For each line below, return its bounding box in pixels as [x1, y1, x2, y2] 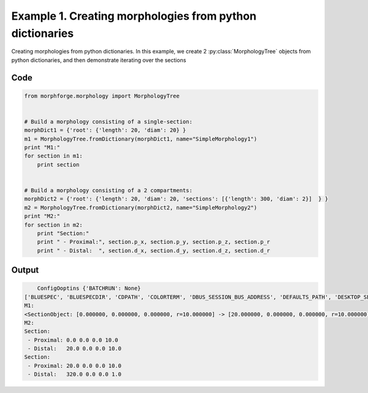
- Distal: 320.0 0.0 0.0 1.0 [28, 371, 122, 378]
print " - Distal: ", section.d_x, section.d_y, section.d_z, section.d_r [37, 247, 270, 254]
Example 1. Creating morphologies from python [11, 9, 257, 23]
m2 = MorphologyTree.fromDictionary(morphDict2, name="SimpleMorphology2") [24, 204, 258, 211]
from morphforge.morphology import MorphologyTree [24, 92, 180, 99]
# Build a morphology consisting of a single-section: [24, 118, 193, 125]
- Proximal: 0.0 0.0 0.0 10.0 [28, 337, 119, 343]
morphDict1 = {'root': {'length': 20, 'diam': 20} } [24, 126, 186, 134]
